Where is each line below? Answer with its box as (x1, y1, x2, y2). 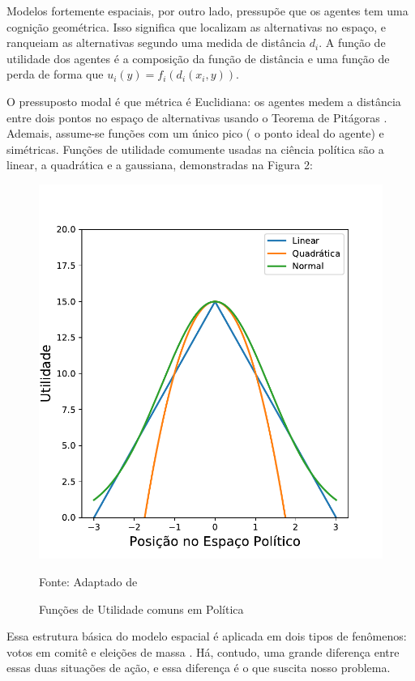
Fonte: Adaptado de (39, 573, 138, 590)
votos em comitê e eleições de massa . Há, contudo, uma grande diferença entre (6, 643, 400, 660)
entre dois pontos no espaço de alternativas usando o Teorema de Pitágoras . (6, 109, 387, 126)
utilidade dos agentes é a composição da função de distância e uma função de (6, 49, 390, 66)
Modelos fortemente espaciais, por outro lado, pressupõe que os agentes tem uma (6, 2, 409, 19)
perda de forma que (6, 66, 104, 83)
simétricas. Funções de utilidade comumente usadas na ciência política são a (6, 140, 384, 157)
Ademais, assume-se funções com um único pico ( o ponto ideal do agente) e (6, 125, 384, 142)
